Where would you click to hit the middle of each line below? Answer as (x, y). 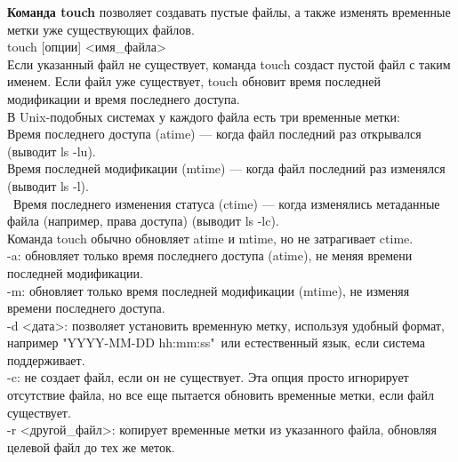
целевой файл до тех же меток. (91, 446)
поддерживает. (46, 359)
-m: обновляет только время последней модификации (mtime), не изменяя (209, 290)
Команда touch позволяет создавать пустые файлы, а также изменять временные (229, 12)
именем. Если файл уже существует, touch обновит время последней (194, 81)
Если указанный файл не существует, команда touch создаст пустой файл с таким (229, 64)
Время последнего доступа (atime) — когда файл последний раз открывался (214, 134)
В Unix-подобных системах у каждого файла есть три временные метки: (204, 116)
